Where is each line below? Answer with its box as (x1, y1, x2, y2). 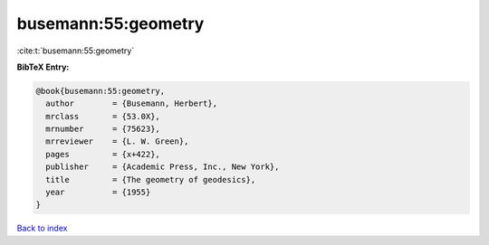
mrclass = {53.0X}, (45, 111, 160, 121)
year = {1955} (45, 187, 151, 198)
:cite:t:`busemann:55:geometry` (16, 45, 135, 56)
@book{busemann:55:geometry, (35, 86, 166, 96)
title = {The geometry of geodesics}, (45, 174, 256, 184)
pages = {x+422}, (45, 149, 160, 159)
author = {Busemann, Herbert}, (45, 99, 217, 108)
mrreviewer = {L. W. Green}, (45, 137, 189, 146)
